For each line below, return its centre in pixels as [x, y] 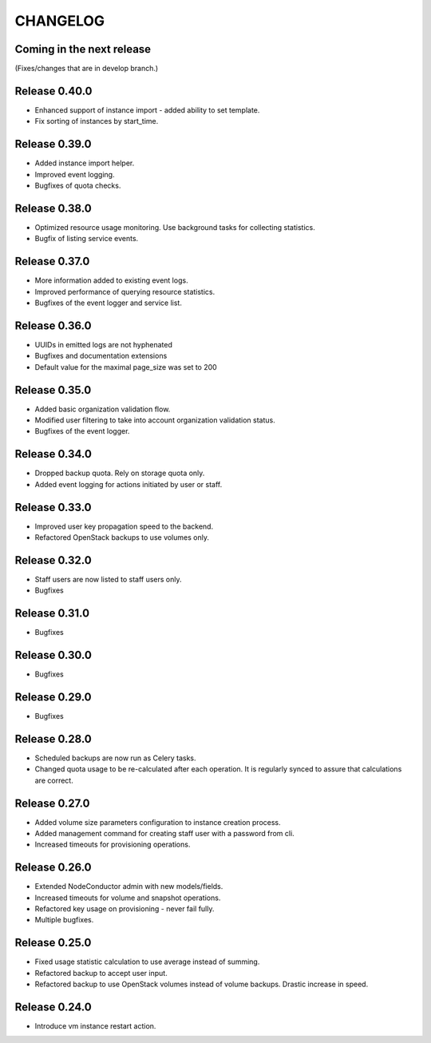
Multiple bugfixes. [64, 920]
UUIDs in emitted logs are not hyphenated [104, 344]
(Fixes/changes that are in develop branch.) [87, 69]
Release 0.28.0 [53, 739]
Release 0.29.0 [53, 697]
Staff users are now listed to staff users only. [109, 579]
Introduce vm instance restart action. [95, 1026]
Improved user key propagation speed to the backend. [124, 526]
